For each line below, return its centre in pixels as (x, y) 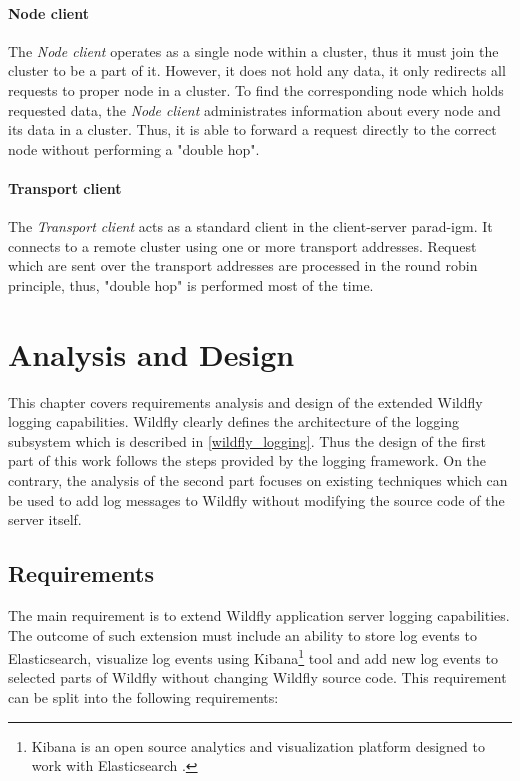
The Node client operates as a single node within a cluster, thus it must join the (253, 50)
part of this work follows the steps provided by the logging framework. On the (247, 460)
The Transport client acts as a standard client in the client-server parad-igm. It (250, 226)
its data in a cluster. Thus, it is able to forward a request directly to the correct (252, 129)
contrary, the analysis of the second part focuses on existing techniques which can (258, 480)
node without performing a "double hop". (134, 148)
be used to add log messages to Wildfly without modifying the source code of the (256, 499)
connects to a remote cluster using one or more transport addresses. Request (242, 245)
